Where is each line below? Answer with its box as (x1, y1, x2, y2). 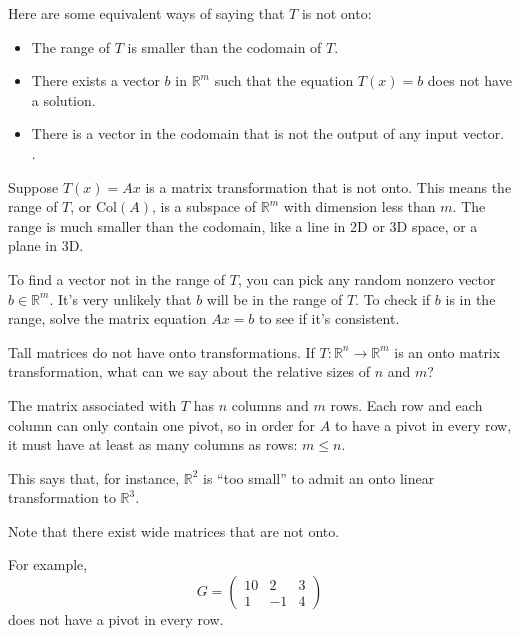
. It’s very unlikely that (49, 288, 192, 309)
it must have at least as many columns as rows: (8, 434, 298, 455)
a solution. (31, 89, 96, 110)
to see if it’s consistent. (259, 308, 400, 329)
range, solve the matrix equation (8, 308, 207, 329)
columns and (231, 394, 309, 415)
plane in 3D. (8, 235, 84, 256)
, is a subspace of (151, 196, 257, 217)
